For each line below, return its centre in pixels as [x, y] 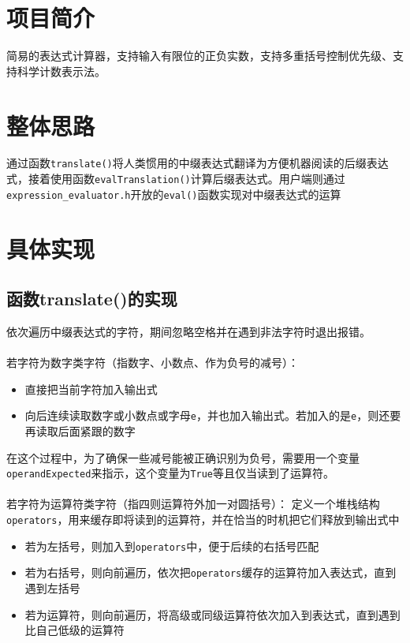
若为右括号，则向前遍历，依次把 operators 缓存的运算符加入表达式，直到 [211, 572]
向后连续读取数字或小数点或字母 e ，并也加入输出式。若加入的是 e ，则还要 [213, 415]
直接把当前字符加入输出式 [91, 389]
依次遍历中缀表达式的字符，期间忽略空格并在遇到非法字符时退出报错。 [188, 331]
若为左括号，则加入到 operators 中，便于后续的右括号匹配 [172, 546]
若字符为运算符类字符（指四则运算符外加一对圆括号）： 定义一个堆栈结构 [193, 504]
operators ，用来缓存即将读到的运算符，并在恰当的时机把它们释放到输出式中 [203, 520]
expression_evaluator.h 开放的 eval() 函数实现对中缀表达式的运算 [174, 194]
